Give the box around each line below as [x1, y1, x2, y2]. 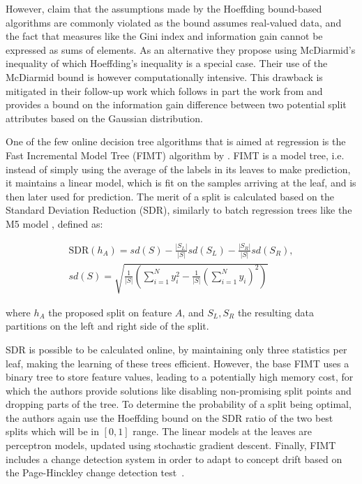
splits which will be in [6, 424, 99, 439]
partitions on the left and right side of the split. [6, 318, 209, 333]
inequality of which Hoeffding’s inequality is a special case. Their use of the [6, 56, 328, 71]
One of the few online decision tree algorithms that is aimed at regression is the [6, 134, 346, 149]
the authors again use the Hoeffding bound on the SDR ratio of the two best [6, 410, 333, 425]
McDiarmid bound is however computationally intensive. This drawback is [6, 69, 323, 84]
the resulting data [237, 305, 314, 319]
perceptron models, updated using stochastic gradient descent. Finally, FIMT [6, 438, 336, 453]
